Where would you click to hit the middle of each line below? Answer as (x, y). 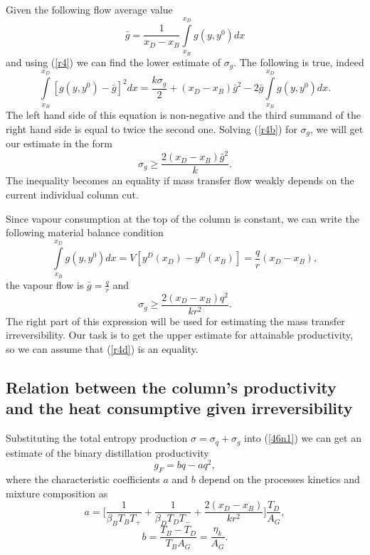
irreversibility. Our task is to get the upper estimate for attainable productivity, (179, 335)
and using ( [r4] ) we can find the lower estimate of (113, 62)
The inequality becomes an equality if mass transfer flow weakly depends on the (180, 180)
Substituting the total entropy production (97, 438)
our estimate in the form (59, 143)
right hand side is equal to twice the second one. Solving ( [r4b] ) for (152, 128)
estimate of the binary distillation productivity (107, 452)
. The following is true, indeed (299, 62)
